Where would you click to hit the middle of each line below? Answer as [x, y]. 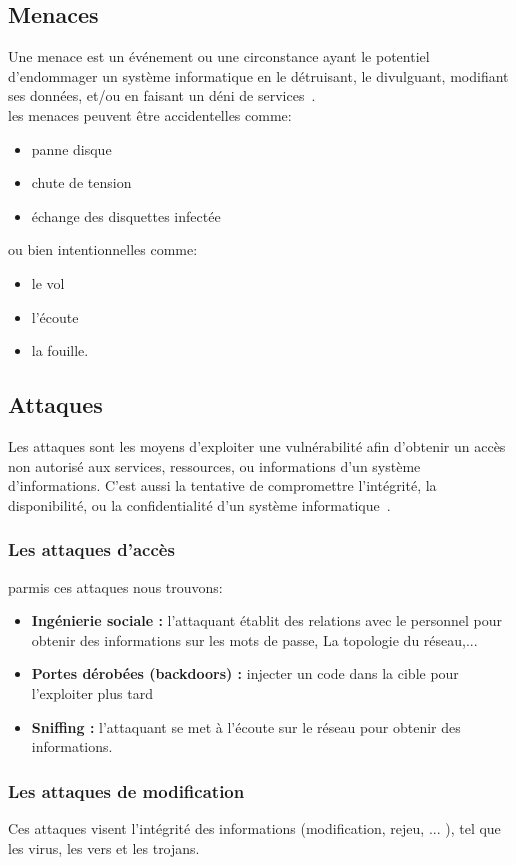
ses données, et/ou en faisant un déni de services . [162, 95]
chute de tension [81, 182]
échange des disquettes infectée [126, 215]
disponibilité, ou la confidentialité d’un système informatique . [199, 504]
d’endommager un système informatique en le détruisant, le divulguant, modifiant [258, 75]
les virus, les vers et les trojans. [104, 847]
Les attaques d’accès [91, 549]
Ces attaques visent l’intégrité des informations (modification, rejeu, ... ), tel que [254, 827]
